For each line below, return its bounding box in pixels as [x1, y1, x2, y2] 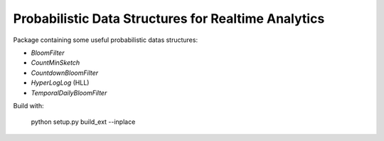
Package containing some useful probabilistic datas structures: [13, 36, 198, 44]
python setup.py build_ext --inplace [31, 117, 136, 126]
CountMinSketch [31, 58, 80, 67]
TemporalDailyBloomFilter [31, 88, 107, 97]
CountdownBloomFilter [31, 68, 99, 77]
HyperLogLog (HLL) [31, 78, 90, 87]
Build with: [13, 101, 44, 110]
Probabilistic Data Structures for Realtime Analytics [13, 11, 325, 26]
